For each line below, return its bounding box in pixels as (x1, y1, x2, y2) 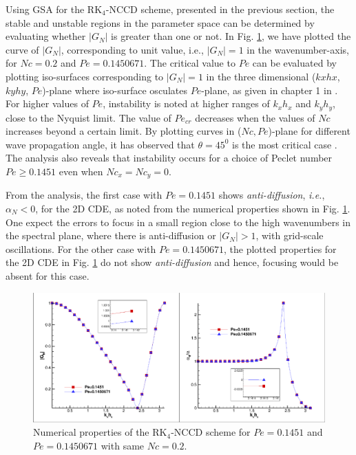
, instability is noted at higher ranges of (103, 96, 270, 111)
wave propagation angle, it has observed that (6, 137, 195, 151)
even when (59, 164, 103, 178)
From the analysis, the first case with (6, 188, 163, 202)
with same (101, 439, 145, 452)
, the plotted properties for (224, 241, 337, 256)
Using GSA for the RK (6, 2, 103, 16)
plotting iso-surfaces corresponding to (6, 69, 164, 83)
